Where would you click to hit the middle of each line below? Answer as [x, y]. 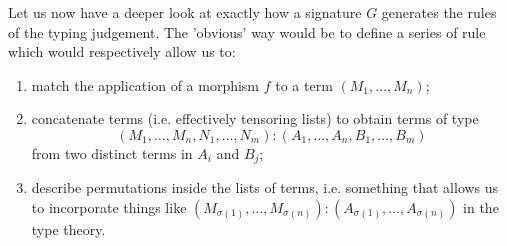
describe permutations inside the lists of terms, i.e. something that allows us [265, 187]
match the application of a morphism [145, 84]
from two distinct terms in [112, 152]
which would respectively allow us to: [122, 51]
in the [481, 207]
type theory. [68, 229]
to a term [304, 84]
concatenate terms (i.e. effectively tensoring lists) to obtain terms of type [255, 118]
